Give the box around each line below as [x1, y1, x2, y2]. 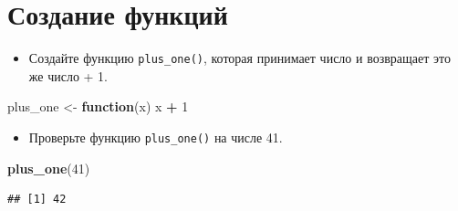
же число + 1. [28, 66, 109, 85]
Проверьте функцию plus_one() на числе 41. [28, 127, 283, 146]
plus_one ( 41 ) [7, 158, 90, 177]
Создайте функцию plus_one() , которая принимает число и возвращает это [28, 48, 451, 68]
